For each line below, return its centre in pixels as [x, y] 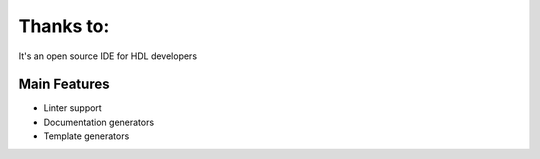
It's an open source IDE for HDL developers [108, 56]
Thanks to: [64, 26]
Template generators [86, 136]
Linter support [72, 108]
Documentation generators [99, 122]
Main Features [64, 84]
